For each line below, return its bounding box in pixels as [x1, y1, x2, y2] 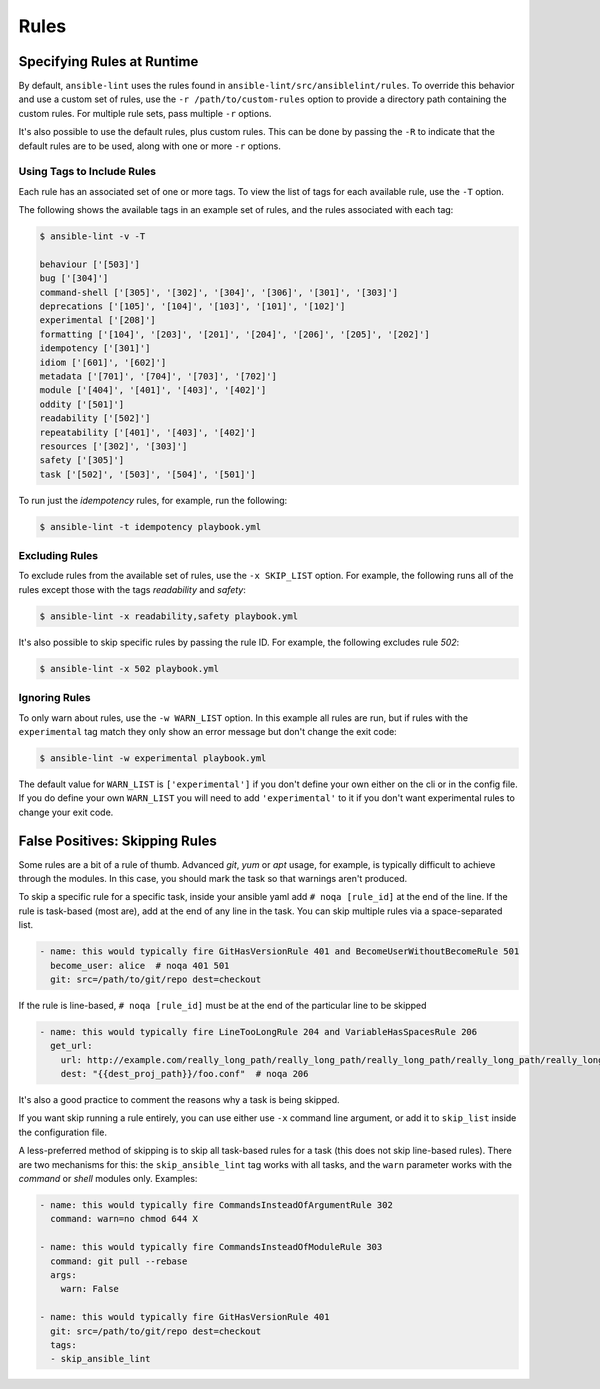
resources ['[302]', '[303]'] [39, 441, 188, 452]
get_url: [50, 1040, 93, 1052]
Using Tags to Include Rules [18, 165, 157, 179]
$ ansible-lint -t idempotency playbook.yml [39, 521, 262, 532]
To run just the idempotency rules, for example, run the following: [18, 494, 288, 506]
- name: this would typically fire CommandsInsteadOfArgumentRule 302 [39, 1200, 394, 1210]
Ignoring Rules [18, 691, 91, 705]
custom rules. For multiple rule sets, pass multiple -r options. [18, 107, 272, 119]
